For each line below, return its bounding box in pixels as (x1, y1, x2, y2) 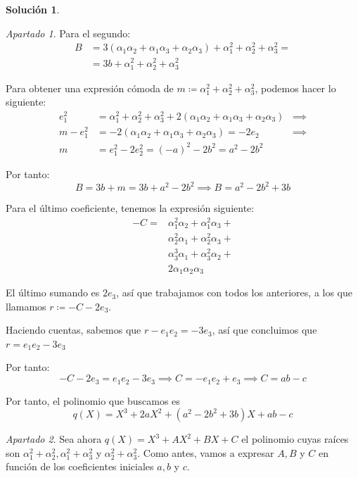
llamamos (6, 298, 46, 313)
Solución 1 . (6, 2, 60, 16)
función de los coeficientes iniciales (6, 459, 154, 474)
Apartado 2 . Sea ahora (6, 432, 102, 446)
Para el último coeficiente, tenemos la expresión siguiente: (6, 201, 255, 215)
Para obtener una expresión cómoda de (6, 80, 174, 95)
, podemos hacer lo (255, 80, 336, 95)
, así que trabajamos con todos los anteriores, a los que (116, 285, 353, 300)
